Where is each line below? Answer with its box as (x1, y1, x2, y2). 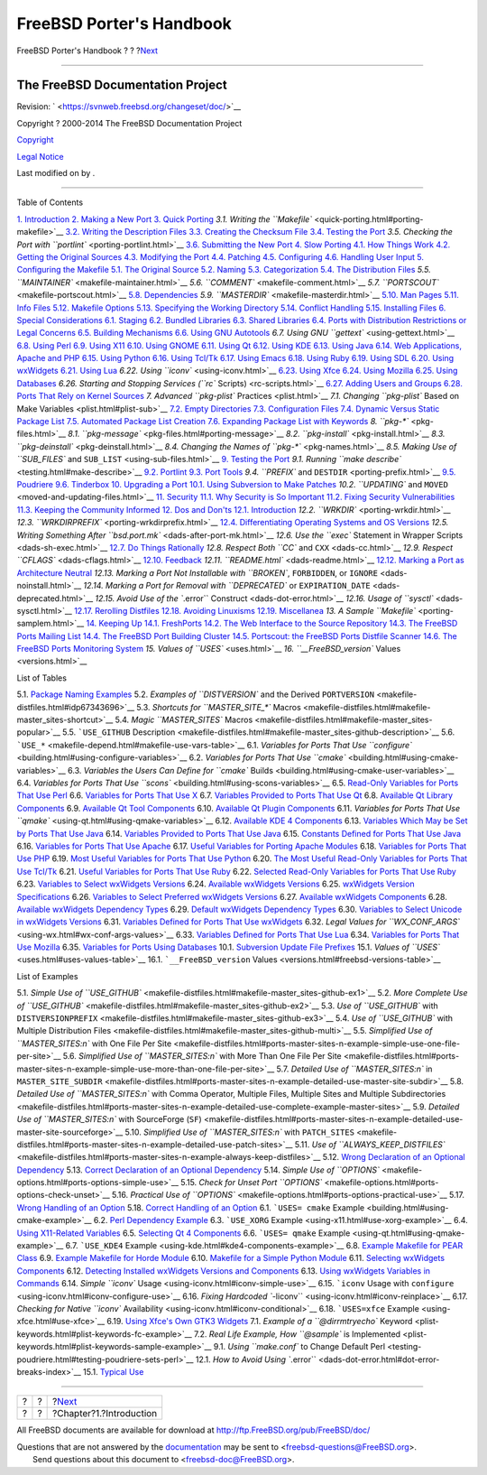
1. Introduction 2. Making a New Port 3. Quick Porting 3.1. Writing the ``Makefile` (16, 213, 313, 225)
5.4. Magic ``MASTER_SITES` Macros (115, 714, 253, 726)
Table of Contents (16, 197, 84, 208)
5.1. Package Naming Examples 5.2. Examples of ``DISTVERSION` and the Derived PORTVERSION (16, 689, 374, 700)
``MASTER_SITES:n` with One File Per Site (16, 1038, 172, 1049)
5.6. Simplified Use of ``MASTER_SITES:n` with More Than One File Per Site (62, 1051, 342, 1062)
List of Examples (16, 970, 78, 981)
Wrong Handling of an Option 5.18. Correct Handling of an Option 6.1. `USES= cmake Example (16, 1201, 365, 1213)
